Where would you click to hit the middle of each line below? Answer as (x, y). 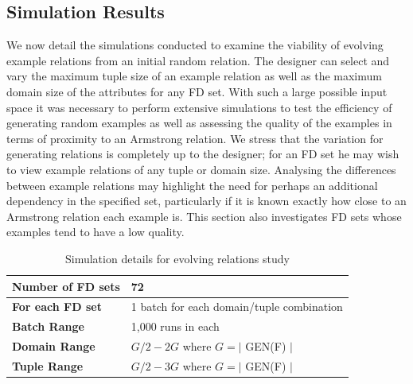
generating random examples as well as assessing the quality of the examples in (199, 123)
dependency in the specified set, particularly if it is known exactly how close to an (206, 201)
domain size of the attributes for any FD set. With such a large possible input (197, 91)
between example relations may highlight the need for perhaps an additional (192, 185)
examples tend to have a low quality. (95, 232)
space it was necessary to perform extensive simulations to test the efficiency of (199, 107)
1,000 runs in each (175, 326)
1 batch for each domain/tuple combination (237, 306)
